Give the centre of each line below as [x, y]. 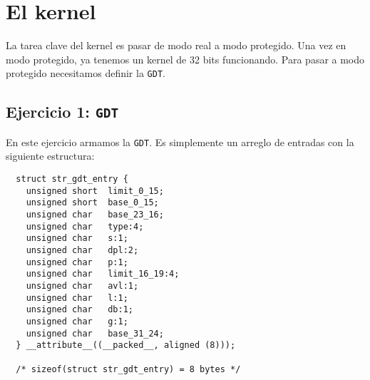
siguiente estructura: [50, 156]
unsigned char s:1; [77, 238]
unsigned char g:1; [77, 321]
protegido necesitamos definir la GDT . [86, 73]
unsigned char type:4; [85, 226]
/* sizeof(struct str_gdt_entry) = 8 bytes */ [128, 369]
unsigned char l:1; [77, 298]
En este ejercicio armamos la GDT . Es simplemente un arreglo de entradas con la [180, 142]
